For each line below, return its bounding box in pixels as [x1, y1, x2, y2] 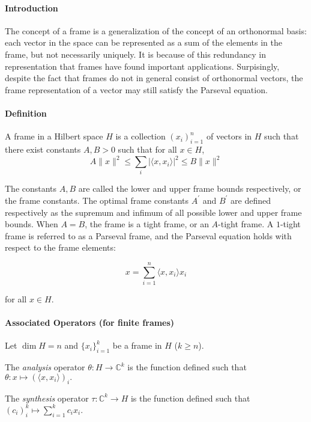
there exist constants [5, 142, 81, 155]
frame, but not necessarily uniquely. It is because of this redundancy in [5, 47, 266, 60]
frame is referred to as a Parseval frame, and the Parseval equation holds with [5, 229, 292, 242]
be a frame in [112, 339, 162, 352]
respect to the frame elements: [5, 241, 116, 254]
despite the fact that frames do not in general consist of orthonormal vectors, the [5, 72, 303, 84]
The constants [5, 182, 57, 195]
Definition [5, 106, 47, 119]
